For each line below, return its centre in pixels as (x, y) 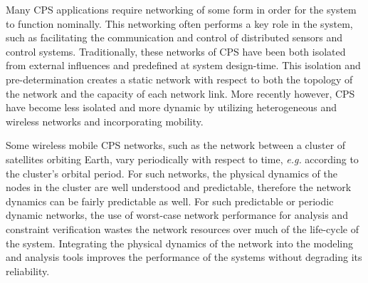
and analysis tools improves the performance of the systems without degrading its (184, 257)
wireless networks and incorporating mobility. (105, 121)
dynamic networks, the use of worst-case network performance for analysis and (177, 215)
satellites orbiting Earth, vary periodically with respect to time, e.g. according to (182, 159)
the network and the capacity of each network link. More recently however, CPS (180, 93)
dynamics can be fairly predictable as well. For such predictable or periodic (170, 201)
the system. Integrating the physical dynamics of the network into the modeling (180, 243)
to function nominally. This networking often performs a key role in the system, (179, 23)
